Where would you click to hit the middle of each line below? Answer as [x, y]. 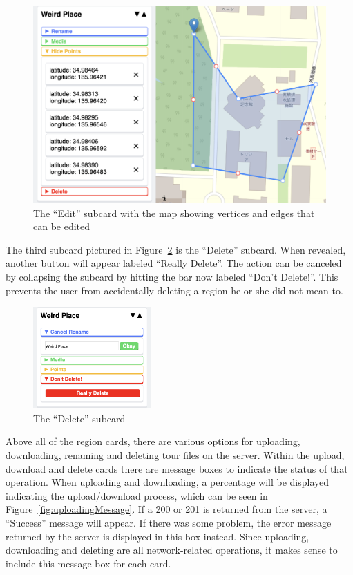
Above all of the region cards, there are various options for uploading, [153, 441]
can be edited [62, 226]
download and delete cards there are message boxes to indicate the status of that [177, 468]
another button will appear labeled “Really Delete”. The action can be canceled [174, 263]
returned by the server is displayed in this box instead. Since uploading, [158, 536]
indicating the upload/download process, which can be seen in [137, 495]
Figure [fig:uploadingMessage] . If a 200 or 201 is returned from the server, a [166, 509]
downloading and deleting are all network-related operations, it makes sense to [172, 550]
